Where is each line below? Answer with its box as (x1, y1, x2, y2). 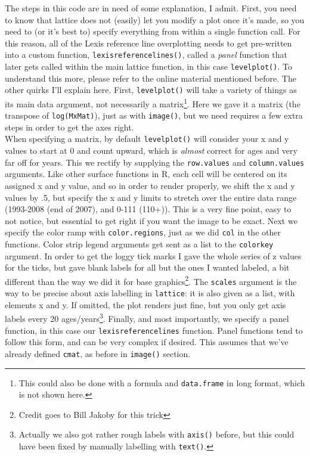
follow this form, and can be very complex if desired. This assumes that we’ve (5, 336, 289, 348)
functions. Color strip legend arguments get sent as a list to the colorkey (5, 237, 274, 250)
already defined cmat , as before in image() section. (5, 347, 191, 359)
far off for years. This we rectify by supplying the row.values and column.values (5, 156, 305, 168)
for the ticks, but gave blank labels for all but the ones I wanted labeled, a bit (5, 261, 290, 274)
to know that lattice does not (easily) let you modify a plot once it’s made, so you (5, 13, 305, 26)
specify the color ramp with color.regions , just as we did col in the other (5, 226, 281, 238)
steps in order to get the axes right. (5, 120, 134, 133)
